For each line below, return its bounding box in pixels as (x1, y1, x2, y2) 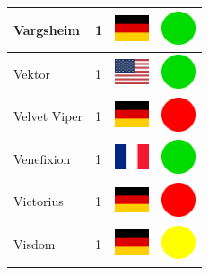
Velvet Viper (13, 107, 83, 125)
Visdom (13, 235, 56, 254)
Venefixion (13, 149, 71, 168)
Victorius (13, 192, 64, 211)
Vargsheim (13, 20, 80, 39)
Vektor (13, 64, 50, 82)
